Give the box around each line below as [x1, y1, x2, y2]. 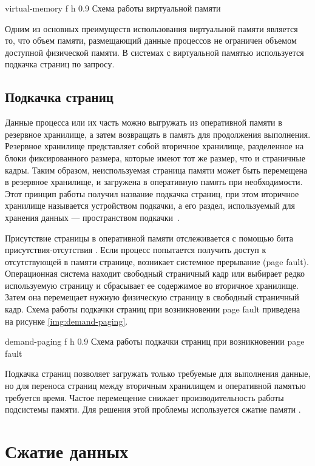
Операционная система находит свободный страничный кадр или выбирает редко [5, 267, 305, 280]
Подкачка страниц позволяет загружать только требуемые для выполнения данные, [5, 367, 311, 380]
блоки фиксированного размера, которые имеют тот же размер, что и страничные [5, 151, 305, 164]
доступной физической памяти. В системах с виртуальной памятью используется [5, 46, 304, 58]
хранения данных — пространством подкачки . [5, 211, 180, 223]
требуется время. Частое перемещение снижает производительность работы [5, 391, 284, 404]
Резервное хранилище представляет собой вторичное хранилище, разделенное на [5, 140, 304, 152]
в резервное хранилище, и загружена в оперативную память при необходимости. [5, 175, 303, 188]
